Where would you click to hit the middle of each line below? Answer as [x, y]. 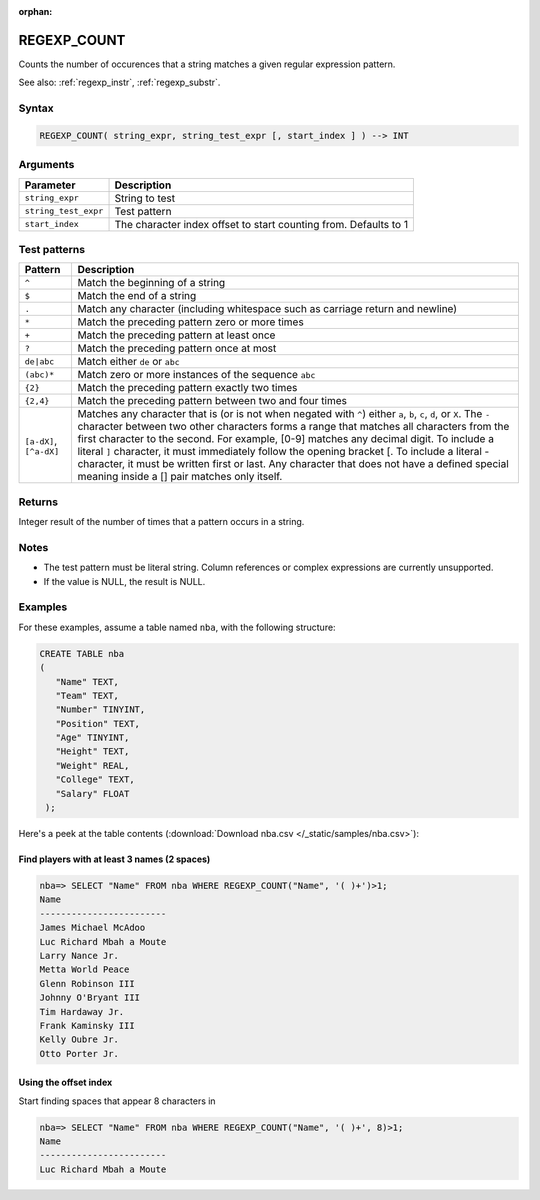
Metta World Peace [84, 969]
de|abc [39, 361]
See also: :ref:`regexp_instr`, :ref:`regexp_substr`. [119, 82]
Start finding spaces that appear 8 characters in [117, 1101]
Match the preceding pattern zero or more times [190, 322]
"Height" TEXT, [92, 751]
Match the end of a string [137, 296]
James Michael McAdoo [92, 928]
